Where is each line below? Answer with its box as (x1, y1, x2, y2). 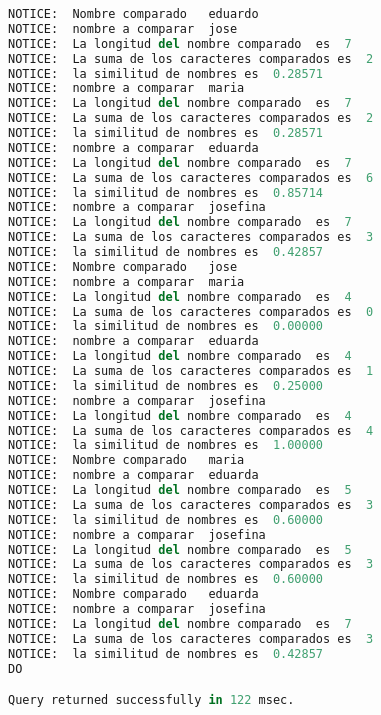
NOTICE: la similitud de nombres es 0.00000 (8, 319, 323, 334)
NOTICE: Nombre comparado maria (8, 453, 245, 468)
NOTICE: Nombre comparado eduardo (8, 7, 259, 21)
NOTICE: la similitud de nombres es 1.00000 (8, 438, 323, 453)
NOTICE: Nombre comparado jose (8, 259, 238, 274)
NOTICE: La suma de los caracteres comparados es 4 (8, 423, 374, 438)
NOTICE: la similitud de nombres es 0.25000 (8, 378, 323, 393)
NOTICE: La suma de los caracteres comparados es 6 (8, 170, 374, 185)
